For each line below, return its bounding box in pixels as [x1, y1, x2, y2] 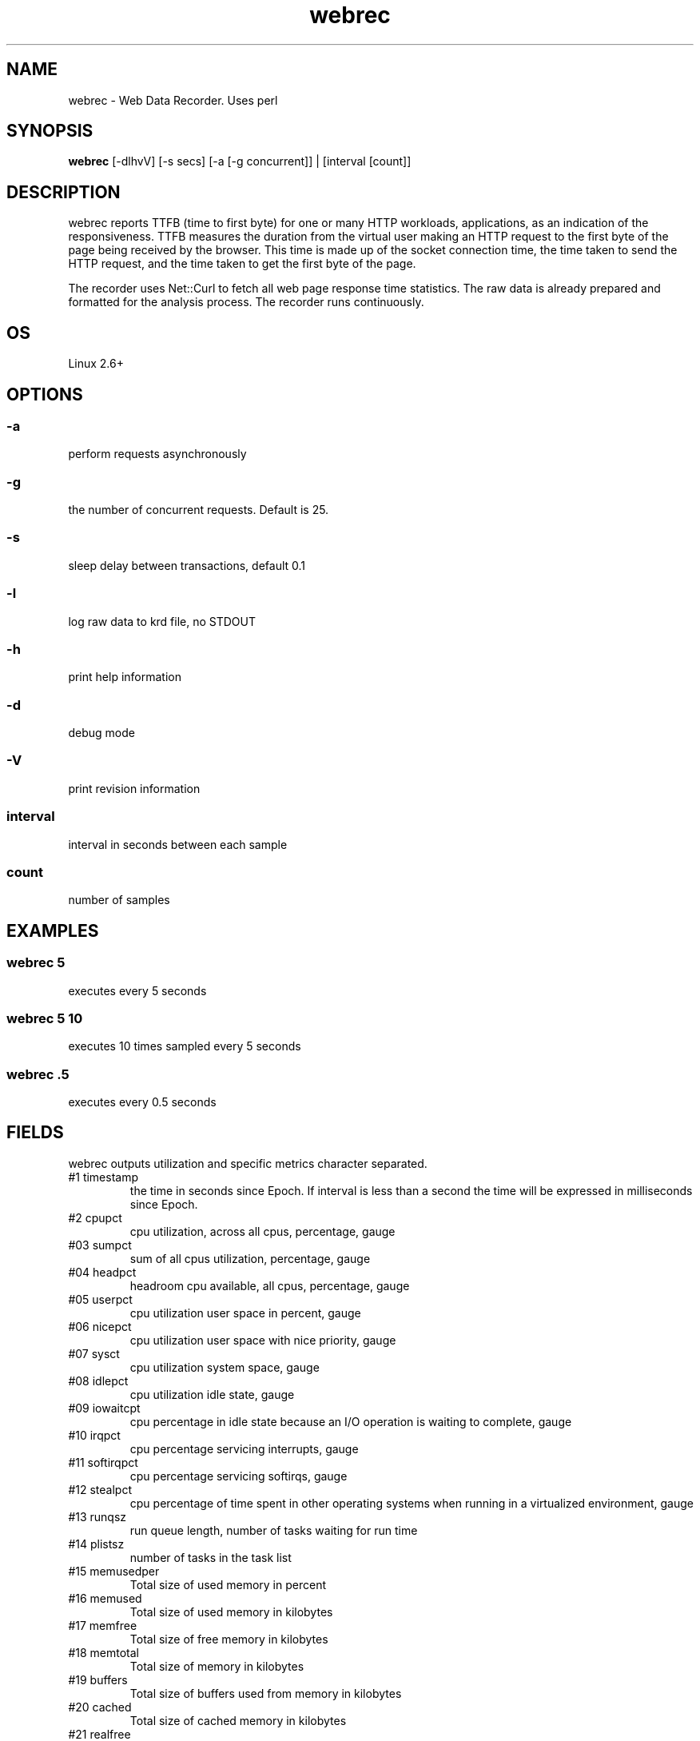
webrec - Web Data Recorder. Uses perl [68, 93, 278, 107]
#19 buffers [68, 1672, 128, 1687]
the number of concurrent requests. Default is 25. [68, 503, 329, 517]
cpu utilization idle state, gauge [129, 1387, 295, 1401]
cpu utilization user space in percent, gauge [129, 1305, 361, 1320]
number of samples [68, 893, 170, 907]
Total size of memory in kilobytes [129, 1659, 304, 1673]
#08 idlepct [68, 1373, 129, 1388]
